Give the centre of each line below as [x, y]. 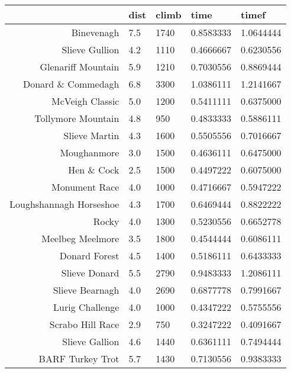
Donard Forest [89, 255]
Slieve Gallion [91, 341]
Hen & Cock [94, 170]
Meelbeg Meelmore [80, 238]
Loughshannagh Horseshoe [64, 204]
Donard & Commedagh [71, 84]
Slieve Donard [90, 273]
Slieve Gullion [90, 49]
